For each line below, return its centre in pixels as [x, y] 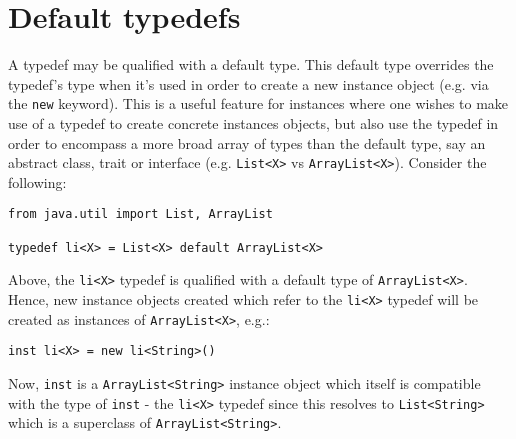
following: [37, 181]
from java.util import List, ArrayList [140, 214]
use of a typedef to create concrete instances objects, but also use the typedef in [253, 122]
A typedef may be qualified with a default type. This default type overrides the [251, 64]
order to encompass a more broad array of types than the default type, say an [247, 142]
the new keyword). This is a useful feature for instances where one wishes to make [258, 103]
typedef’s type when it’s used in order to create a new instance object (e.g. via [248, 83]
